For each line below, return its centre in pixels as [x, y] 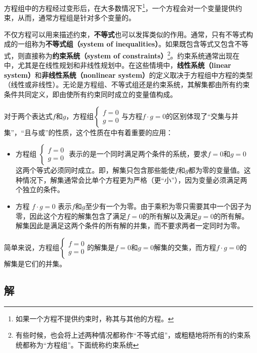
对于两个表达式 [28, 116]
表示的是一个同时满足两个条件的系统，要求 [138, 154]
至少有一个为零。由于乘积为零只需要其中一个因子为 [168, 206]
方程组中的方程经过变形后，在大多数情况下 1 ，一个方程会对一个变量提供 [120, 7]
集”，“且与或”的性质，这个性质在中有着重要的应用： [88, 132]
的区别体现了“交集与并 [202, 116]
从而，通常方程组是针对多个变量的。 [76, 18]
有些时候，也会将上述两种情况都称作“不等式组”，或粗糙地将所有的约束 [130, 335]
